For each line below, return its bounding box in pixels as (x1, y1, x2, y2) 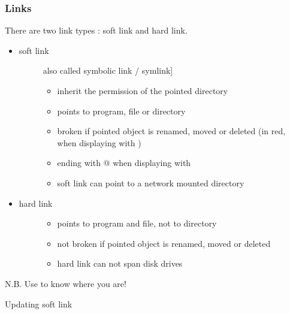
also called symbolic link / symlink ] (43, 64, 173, 77)
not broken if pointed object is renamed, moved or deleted (57, 237, 271, 249)
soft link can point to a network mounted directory (57, 176, 244, 189)
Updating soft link (5, 297, 72, 310)
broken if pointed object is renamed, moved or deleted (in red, (57, 125, 286, 137)
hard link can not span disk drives (57, 257, 183, 270)
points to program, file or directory (57, 104, 186, 117)
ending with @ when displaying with (57, 156, 191, 169)
